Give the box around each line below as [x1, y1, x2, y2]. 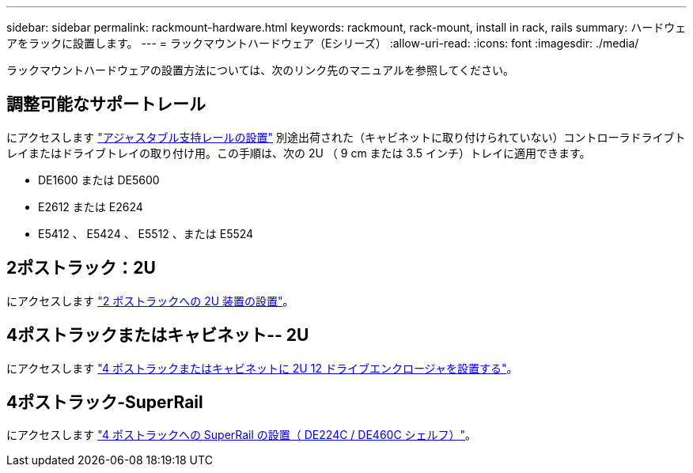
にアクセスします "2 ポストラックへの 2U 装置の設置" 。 [6, 293, 294, 308]
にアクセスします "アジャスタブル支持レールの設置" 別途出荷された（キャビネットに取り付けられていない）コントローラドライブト [6, 130, 686, 144]
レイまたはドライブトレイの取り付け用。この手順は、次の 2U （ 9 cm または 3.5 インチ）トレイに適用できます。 [6, 146, 591, 160]
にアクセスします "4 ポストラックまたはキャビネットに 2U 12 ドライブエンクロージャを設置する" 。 [6, 361, 518, 375]
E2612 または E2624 [38, 199, 143, 214]
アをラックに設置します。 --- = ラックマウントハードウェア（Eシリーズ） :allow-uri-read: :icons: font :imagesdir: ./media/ [6, 36, 639, 50]
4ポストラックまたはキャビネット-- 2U [6, 325, 309, 346]
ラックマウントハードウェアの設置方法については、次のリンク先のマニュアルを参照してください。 [6, 63, 515, 77]
